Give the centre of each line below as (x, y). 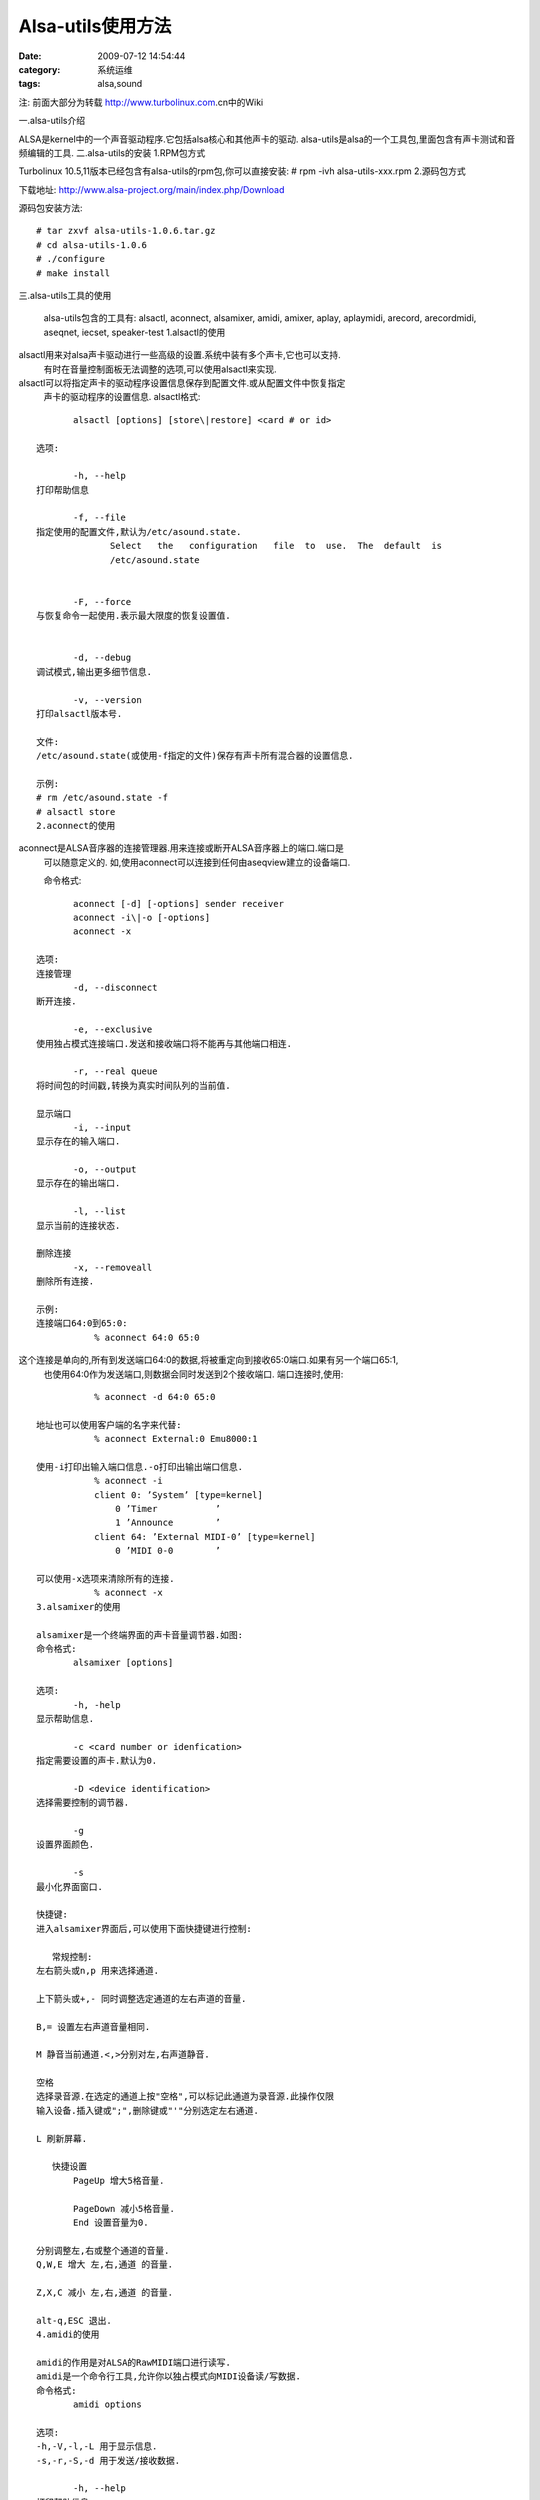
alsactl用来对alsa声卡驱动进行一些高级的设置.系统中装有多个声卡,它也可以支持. (180, 355)
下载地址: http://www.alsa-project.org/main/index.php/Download (151, 189)
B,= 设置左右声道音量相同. (93, 2026)
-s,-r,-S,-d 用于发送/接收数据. (108, 2460)
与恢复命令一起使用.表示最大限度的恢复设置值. (133, 616)
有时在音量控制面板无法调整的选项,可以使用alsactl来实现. (160, 369)
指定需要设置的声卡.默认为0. (97, 1761)
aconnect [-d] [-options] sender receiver (179, 903)
